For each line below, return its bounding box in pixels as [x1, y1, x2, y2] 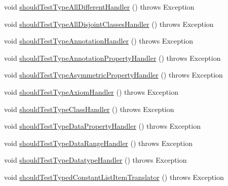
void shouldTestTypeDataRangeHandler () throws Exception [4, 137, 193, 148]
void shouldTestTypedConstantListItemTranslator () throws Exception [4, 171, 224, 182]
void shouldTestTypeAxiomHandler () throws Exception [4, 86, 178, 97]
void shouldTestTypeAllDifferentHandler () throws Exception [4, 2, 195, 12]
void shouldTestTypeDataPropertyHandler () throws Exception [4, 121, 201, 131]
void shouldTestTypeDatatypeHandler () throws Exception [4, 155, 187, 165]
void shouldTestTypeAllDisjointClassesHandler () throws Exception [4, 18, 214, 29]
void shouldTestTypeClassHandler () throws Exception [4, 103, 174, 114]
